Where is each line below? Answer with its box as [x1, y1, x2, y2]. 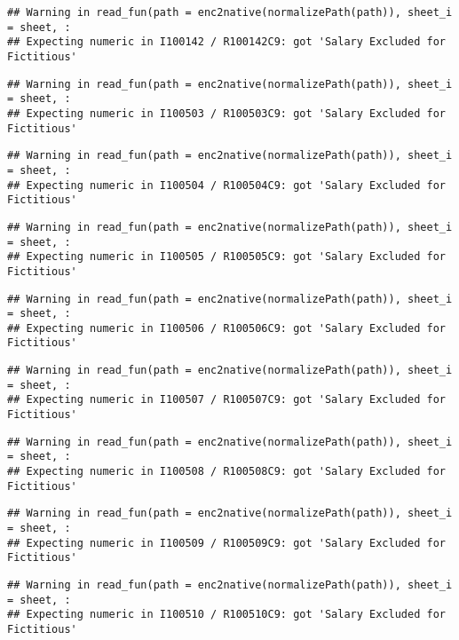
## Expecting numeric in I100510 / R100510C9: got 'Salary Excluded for [7, 608, 446, 621]
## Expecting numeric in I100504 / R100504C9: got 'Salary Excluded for [7, 178, 446, 192]
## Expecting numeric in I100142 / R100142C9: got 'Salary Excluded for [7, 36, 446, 49]
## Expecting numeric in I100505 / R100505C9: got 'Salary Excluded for [7, 250, 446, 264]
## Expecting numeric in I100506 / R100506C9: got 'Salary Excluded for [7, 321, 446, 335]
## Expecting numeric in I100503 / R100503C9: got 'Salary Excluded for [7, 107, 446, 120]
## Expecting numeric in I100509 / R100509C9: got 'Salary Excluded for [7, 536, 446, 549]
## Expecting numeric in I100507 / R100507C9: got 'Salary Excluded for [7, 393, 446, 407]
